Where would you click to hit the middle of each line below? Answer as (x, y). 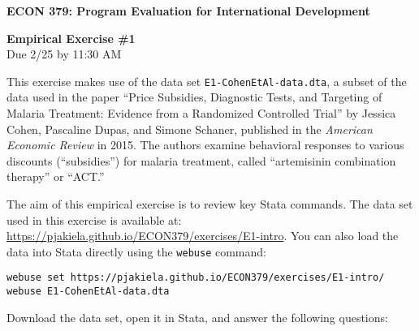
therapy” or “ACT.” (56, 176)
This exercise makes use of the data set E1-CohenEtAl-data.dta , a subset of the (207, 81)
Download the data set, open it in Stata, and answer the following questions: (197, 317)
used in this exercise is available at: (94, 219)
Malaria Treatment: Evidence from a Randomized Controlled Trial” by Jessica (201, 113)
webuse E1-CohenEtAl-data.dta (88, 292)
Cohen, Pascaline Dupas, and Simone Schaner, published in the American (190, 129)
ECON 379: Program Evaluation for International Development (188, 11)
